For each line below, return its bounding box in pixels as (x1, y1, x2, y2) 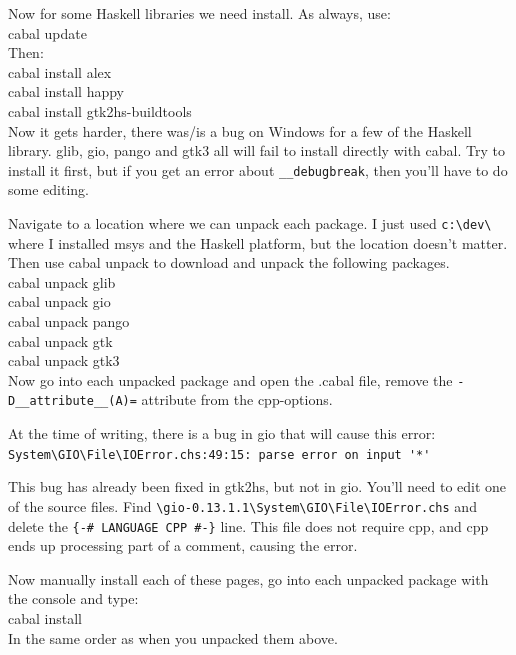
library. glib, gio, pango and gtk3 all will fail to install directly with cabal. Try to (8, 140, 505, 161)
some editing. (8, 179, 89, 200)
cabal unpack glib (8, 271, 116, 292)
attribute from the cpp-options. (141, 389, 333, 410)
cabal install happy (8, 81, 124, 102)
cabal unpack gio (8, 291, 111, 312)
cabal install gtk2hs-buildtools (8, 100, 192, 121)
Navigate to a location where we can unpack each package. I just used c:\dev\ (8, 213, 492, 233)
